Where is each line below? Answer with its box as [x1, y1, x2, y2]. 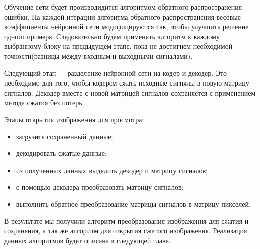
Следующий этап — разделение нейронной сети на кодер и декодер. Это [4, 67, 227, 78]
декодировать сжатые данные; [16, 148, 107, 158]
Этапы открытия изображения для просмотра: [4, 114, 144, 124]
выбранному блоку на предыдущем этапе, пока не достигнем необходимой [4, 41, 233, 51]
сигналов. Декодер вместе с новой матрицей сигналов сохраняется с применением [4, 87, 256, 98]
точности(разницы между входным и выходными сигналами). [4, 50, 193, 61]
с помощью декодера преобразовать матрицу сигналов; [16, 182, 184, 192]
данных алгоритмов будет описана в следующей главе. [4, 235, 171, 245]
